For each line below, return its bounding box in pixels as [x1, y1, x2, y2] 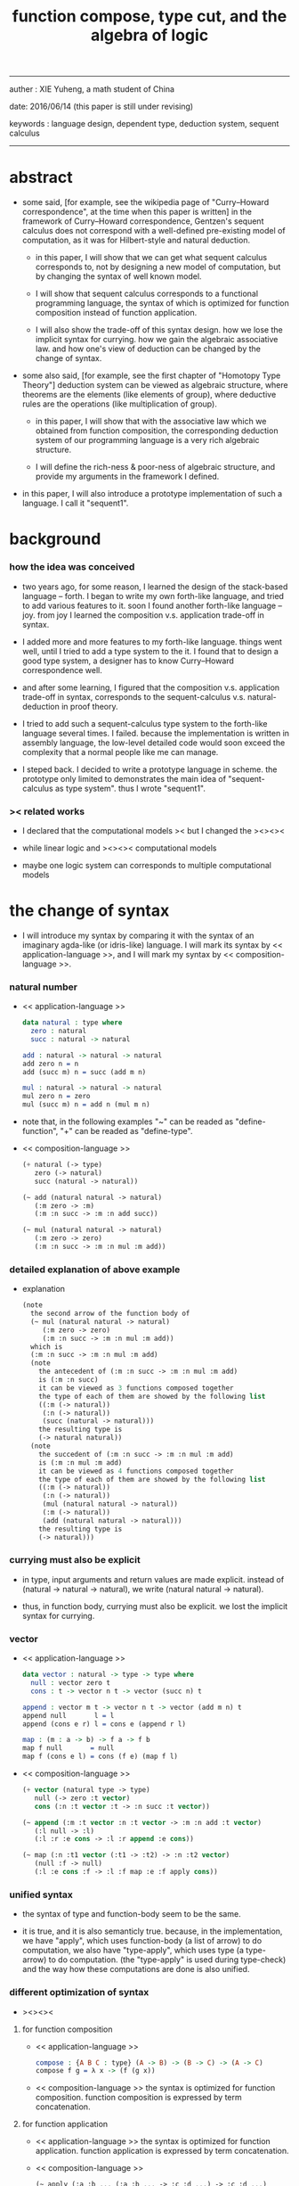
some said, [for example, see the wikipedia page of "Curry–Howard [21, 197, 270, 208]
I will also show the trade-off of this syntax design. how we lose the [35, 325, 283, 335]
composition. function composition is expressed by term [35, 2092, 242, 2103]
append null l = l [21, 1711, 115, 1720]
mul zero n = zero [21, 1092, 91, 1101]
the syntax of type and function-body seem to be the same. [21, 1909, 242, 1919]
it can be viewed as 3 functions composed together [38, 1384, 234, 1393]
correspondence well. [21, 664, 102, 675]
